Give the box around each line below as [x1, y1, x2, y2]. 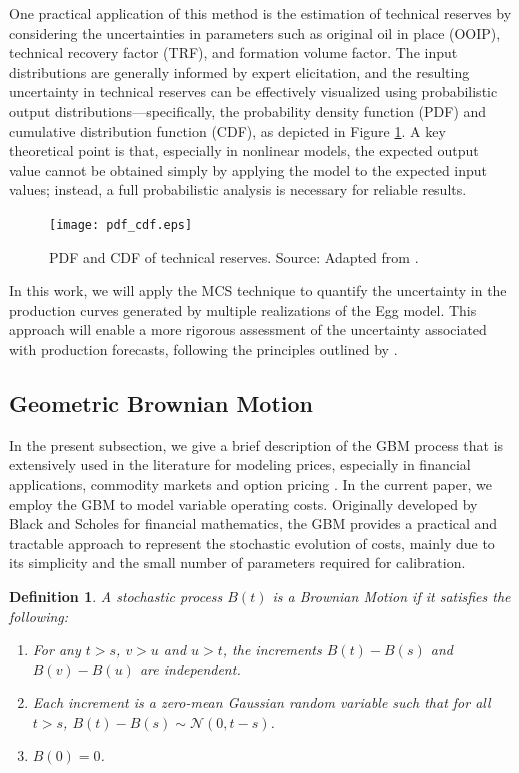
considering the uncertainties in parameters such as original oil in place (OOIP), [9, 22, 501, 43]
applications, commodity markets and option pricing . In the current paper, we [9, 473, 492, 494]
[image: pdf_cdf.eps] [49, 217, 193, 232]
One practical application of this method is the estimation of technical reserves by [9, 3, 512, 23]
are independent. [139, 658, 241, 679]
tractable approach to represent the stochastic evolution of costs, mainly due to [9, 532, 495, 553]
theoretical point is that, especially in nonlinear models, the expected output [9, 140, 479, 161]
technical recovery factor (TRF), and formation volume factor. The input [9, 42, 458, 63]
